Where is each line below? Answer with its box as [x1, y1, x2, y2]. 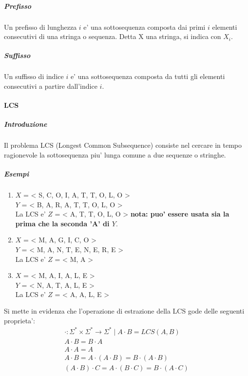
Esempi [4, 169, 29, 179]
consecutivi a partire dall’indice [4, 80, 97, 91]
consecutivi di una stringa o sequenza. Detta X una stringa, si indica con [4, 31, 221, 41]
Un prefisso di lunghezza [4, 21, 77, 32]
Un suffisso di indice [4, 71, 64, 81]
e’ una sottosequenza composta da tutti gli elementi [70, 71, 225, 81]
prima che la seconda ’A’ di [15, 218, 110, 228]
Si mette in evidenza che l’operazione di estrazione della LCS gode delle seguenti [4, 305, 245, 316]
